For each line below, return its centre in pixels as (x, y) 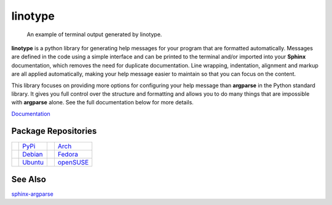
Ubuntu (33, 162)
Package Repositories (54, 131)
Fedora (68, 154)
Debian (33, 154)
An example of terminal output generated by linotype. (94, 34)
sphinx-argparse (32, 194)
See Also (29, 179)
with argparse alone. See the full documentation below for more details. (102, 102)
